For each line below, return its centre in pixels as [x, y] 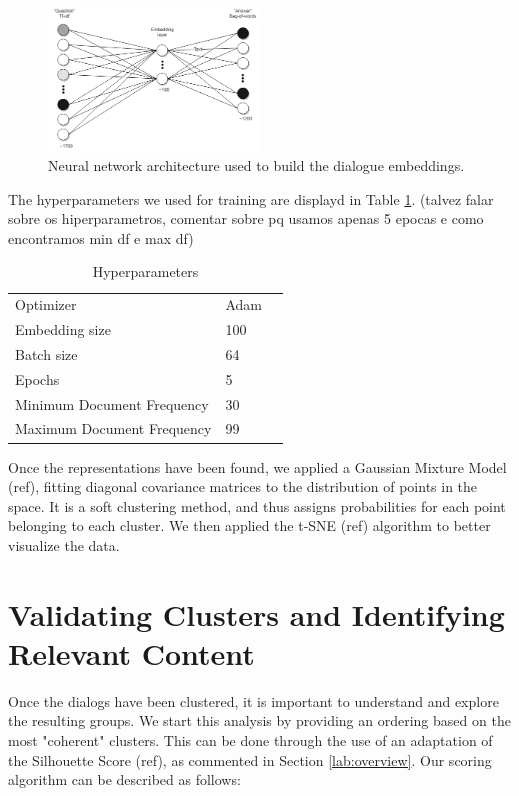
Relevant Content [131, 652]
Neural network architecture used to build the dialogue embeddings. [256, 165]
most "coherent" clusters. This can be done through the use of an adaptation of [250, 740]
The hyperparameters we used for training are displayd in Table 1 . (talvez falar [251, 198]
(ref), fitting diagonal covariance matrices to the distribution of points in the [243, 486]
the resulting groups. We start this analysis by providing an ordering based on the [259, 720]
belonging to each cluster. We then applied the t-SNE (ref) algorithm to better [249, 525]
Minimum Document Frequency [112, 403]
